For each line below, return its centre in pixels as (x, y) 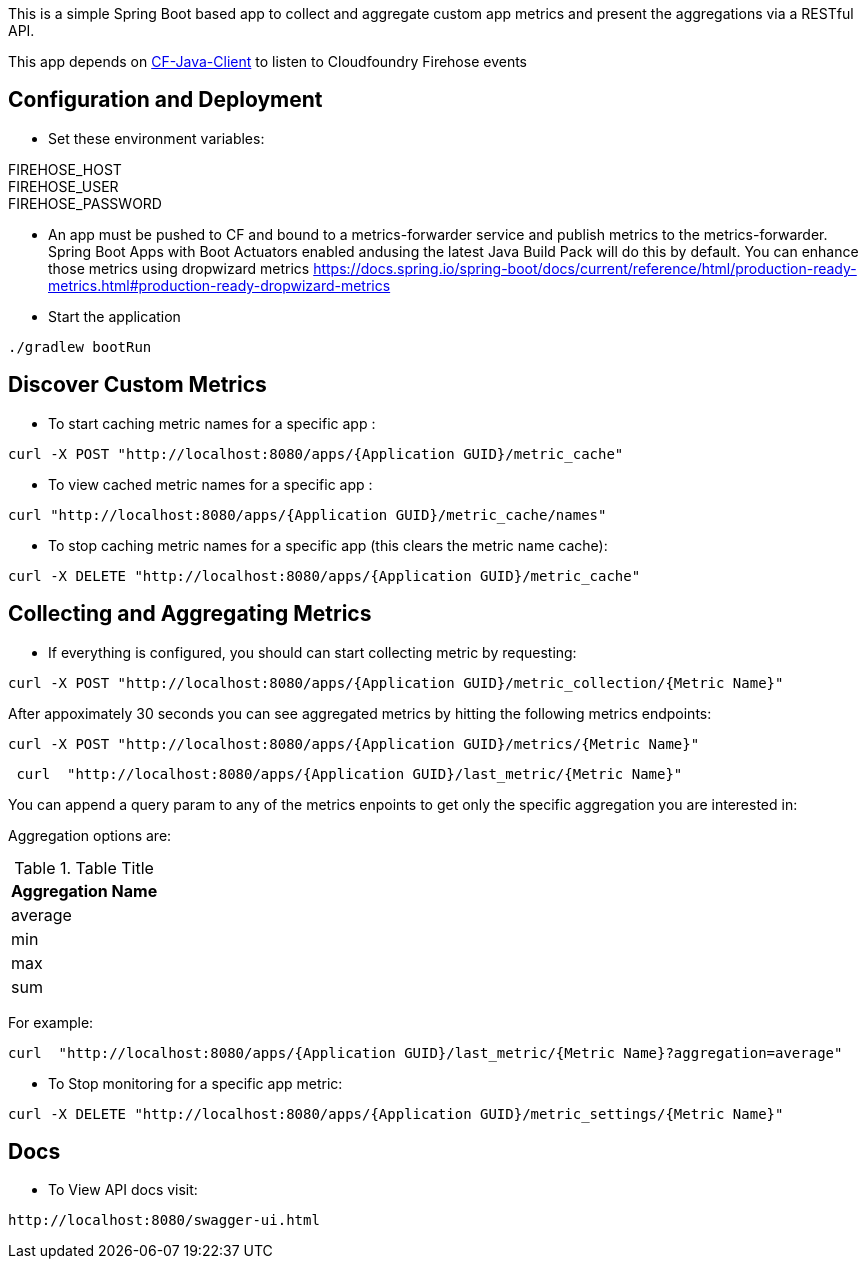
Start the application (114, 316)
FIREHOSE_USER (63, 186)
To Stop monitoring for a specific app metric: (195, 1083)
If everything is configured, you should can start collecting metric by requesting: (312, 652)
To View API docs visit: (123, 1190)
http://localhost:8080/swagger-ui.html (164, 1220)
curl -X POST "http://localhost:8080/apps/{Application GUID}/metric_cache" (316, 453)
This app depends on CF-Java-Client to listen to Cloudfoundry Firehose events (267, 61)
